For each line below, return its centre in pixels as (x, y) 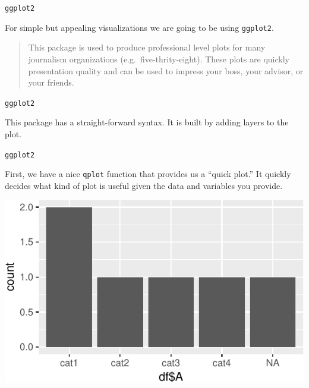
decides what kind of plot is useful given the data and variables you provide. (144, 185)
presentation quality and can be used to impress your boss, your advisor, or (166, 70)
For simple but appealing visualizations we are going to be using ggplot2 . (139, 27)
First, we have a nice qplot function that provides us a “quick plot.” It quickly (148, 174)
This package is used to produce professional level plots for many (147, 47)
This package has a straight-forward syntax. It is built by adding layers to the (147, 122)
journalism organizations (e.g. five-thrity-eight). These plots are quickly (159, 59)
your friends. (51, 82)
